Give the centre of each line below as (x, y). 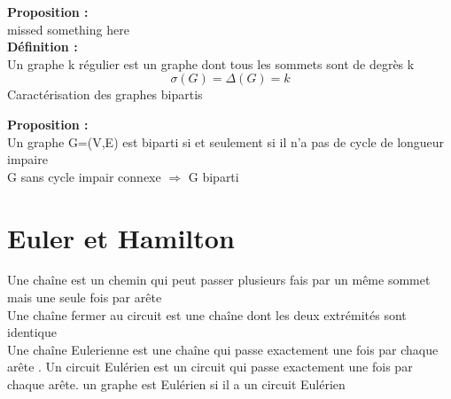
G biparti (214, 176)
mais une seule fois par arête (85, 297)
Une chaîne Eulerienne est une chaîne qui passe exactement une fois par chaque (223, 349)
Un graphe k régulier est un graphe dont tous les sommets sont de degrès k (211, 63)
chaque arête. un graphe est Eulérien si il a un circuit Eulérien (176, 384)
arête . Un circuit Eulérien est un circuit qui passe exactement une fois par (210, 367)
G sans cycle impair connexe (84, 176)
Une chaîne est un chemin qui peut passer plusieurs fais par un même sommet (219, 280)
